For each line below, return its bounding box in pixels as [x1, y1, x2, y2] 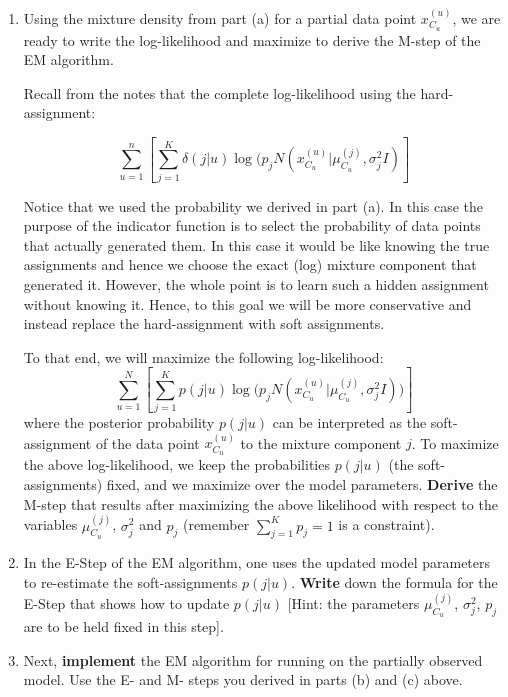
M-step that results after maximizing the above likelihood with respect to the [23, 493, 498, 514]
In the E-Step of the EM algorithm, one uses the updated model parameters [23, 552, 491, 573]
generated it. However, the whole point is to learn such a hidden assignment [23, 274, 489, 295]
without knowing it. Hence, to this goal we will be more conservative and [23, 293, 472, 314]
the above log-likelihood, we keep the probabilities [23, 454, 330, 475]
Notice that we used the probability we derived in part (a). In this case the [23, 195, 484, 216]
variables [23, 514, 78, 535]
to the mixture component [240, 432, 402, 453]
